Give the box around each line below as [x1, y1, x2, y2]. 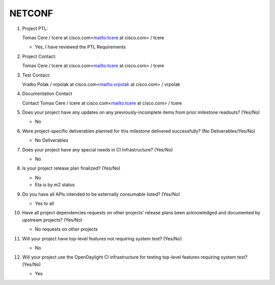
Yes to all [35, 200, 54, 206]
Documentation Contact [22, 90, 72, 97]
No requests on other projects [35, 226, 98, 232]
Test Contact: [22, 72, 51, 78]
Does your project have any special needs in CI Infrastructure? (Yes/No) [22, 146, 173, 152]
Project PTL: [22, 25, 48, 31]
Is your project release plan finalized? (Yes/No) [22, 165, 121, 171]
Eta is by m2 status [35, 182, 75, 188]
